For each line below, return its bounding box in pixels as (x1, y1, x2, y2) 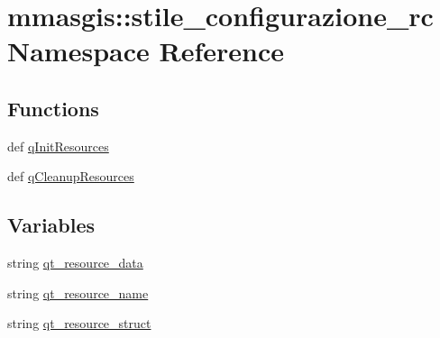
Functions (7, 94, 99, 122)
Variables (7, 211, 96, 239)
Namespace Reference (7, 32, 284, 69)
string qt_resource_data (7, 253, 143, 272)
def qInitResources (7, 136, 109, 155)
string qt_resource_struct (7, 314, 151, 333)
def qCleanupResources (7, 167, 134, 186)
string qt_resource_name (7, 283, 149, 302)
